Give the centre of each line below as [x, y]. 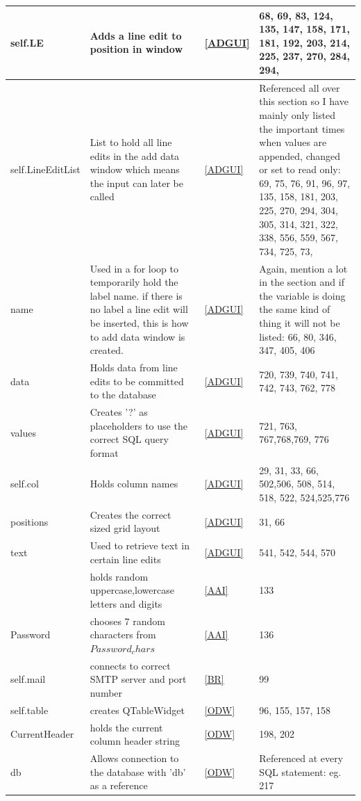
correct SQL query [129, 439]
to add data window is [137, 336]
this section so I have [304, 101]
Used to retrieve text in [140, 545]
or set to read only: [300, 169]
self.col [25, 484]
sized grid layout [125, 528]
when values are [293, 142]
